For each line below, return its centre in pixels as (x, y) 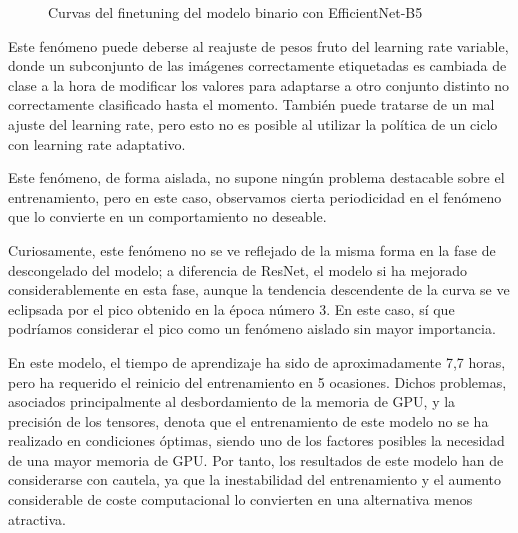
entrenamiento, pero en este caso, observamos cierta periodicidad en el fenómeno (255, 196)
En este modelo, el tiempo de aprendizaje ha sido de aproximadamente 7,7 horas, (257, 361)
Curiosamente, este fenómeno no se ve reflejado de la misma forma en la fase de (252, 249)
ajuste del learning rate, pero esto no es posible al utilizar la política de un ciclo (253, 123)
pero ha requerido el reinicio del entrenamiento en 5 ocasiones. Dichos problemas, (257, 381)
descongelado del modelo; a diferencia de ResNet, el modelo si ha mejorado (237, 269)
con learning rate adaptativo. (97, 143)
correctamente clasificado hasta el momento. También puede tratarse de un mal (251, 104)
